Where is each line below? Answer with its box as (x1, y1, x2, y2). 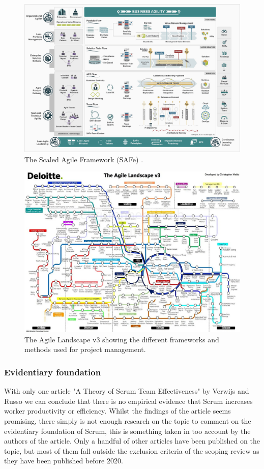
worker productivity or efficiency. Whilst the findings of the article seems (4, 405, 231, 416)
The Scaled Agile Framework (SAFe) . (24, 154, 143, 164)
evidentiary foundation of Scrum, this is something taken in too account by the (4, 425, 251, 436)
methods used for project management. (24, 344, 146, 355)
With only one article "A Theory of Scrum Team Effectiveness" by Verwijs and (4, 386, 249, 396)
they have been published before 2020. (4, 455, 123, 466)
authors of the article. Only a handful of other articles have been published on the (4, 435, 260, 446)
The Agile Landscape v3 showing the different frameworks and (24, 334, 219, 344)
